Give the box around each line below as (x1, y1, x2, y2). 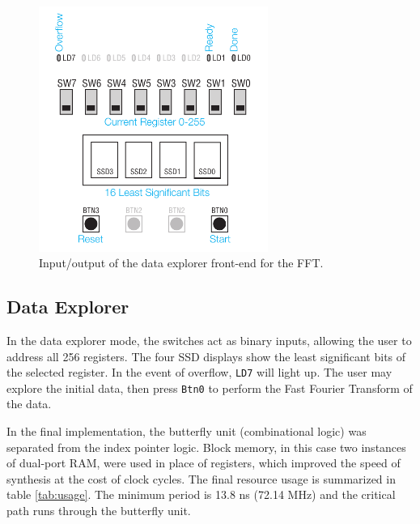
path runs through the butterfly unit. (6, 502, 191, 519)
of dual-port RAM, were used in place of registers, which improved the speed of (6, 454, 401, 471)
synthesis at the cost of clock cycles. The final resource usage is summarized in (6, 470, 396, 487)
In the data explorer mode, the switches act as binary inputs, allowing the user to (6, 331, 412, 348)
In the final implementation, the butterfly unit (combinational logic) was (6, 423, 367, 440)
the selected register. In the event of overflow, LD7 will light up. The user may (6, 364, 392, 381)
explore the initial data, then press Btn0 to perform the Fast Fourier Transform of (6, 379, 413, 396)
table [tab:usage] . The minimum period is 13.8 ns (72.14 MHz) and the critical (6, 486, 396, 503)
